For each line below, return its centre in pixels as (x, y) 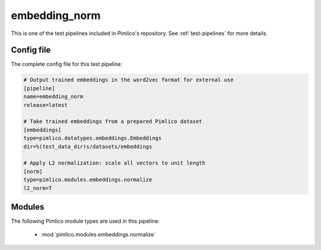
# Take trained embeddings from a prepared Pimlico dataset (113, 121)
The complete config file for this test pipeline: (67, 64)
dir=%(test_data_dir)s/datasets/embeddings (88, 146)
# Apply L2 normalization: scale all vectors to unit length (114, 163)
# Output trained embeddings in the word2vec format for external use (129, 80)
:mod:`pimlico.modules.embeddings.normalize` (98, 235)
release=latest (45, 105)
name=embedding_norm (53, 97)
